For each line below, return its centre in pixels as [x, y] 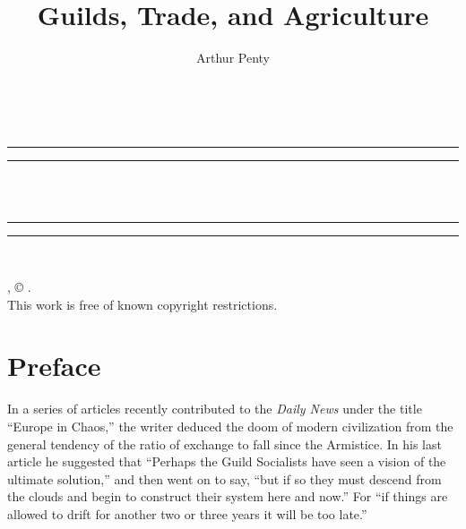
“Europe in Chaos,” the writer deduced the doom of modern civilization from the [230, 426]
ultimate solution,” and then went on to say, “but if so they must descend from [224, 478]
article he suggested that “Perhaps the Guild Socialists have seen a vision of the [227, 461]
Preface [54, 366]
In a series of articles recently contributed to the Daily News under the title [215, 409]
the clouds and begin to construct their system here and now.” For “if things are [228, 496]
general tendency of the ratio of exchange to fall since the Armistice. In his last [224, 444]
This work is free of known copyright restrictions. [142, 304]
